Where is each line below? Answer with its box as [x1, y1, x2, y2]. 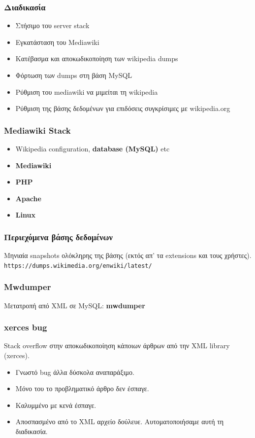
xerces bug [4, 321, 47, 333]
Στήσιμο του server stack [15, 20, 90, 31]
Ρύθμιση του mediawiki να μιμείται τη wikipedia [15, 86, 158, 97]
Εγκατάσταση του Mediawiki [15, 36, 99, 47]
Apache [15, 193, 41, 203]
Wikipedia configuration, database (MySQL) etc [15, 144, 170, 153]
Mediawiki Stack [4, 124, 71, 136]
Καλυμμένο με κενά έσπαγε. [15, 400, 96, 410]
